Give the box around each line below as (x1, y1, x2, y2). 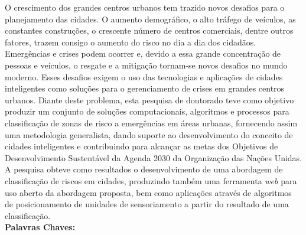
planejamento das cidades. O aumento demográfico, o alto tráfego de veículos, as (5, 12, 296, 25)
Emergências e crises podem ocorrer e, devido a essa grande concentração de (5, 47, 281, 60)
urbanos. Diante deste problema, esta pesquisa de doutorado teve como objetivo (5, 93, 294, 106)
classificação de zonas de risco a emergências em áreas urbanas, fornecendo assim (5, 116, 298, 129)
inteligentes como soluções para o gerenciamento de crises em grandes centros (5, 82, 285, 94)
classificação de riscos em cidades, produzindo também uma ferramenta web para (5, 174, 297, 187)
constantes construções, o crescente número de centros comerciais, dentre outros (5, 24, 294, 37)
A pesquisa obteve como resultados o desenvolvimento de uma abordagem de (5, 163, 283, 175)
